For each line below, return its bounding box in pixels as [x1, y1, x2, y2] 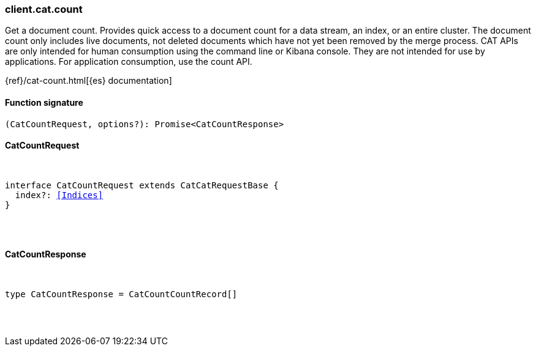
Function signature [5, 97, 83, 108]
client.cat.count [5, 3, 83, 15]
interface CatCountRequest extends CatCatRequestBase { [5, 180, 279, 190]
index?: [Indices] [15, 190, 104, 200]
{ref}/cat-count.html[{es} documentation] [5, 75, 172, 86]
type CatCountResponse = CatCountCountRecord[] [5, 289, 238, 300]
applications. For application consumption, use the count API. [5, 56, 252, 67]
